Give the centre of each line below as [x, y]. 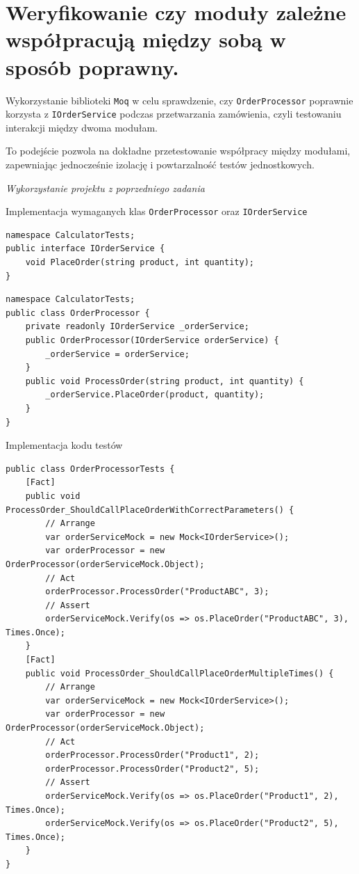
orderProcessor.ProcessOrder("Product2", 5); [152, 769]
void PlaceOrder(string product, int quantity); [140, 263]
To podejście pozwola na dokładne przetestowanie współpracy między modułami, [178, 151]
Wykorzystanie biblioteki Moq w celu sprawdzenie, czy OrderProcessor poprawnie [179, 100]
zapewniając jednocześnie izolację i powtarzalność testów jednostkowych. [160, 164]
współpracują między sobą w [146, 39]
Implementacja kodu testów [64, 445]
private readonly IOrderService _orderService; [137, 327]
